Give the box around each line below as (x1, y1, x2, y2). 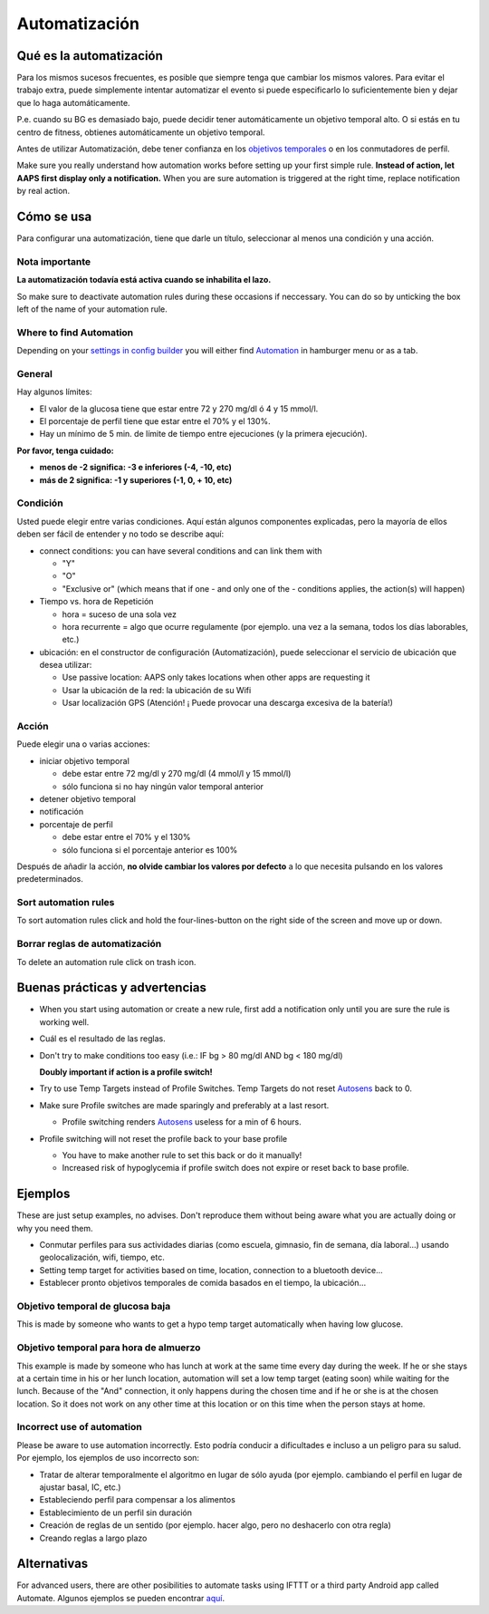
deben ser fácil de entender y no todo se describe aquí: (16, 528, 225, 539)
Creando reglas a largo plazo (39, 1532, 148, 1543)
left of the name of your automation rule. (16, 304, 168, 314)
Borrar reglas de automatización (16, 938, 162, 951)
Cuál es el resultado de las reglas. (39, 1033, 167, 1044)
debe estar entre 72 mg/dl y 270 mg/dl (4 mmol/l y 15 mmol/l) (62, 768, 292, 779)
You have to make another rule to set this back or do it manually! (62, 1150, 302, 1160)
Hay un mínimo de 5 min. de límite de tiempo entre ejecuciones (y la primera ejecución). (39, 429, 368, 440)
